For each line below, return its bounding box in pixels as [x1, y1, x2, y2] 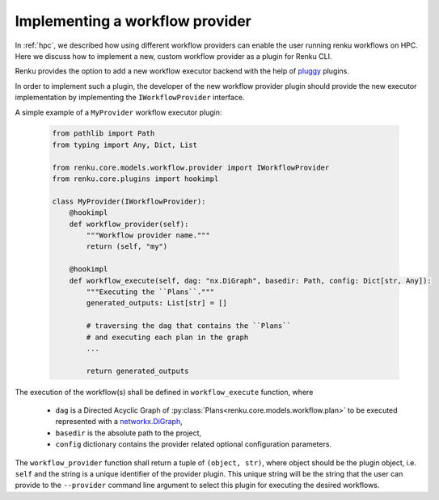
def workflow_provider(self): [69, 219, 189, 229]
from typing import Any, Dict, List [52, 140, 198, 149]
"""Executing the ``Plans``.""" [86, 287, 214, 296]
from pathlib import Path [52, 129, 155, 138]
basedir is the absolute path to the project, [55, 428, 202, 438]
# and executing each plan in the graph [86, 332, 249, 342]
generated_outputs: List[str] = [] [86, 299, 228, 308]
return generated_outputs [86, 366, 189, 376]
